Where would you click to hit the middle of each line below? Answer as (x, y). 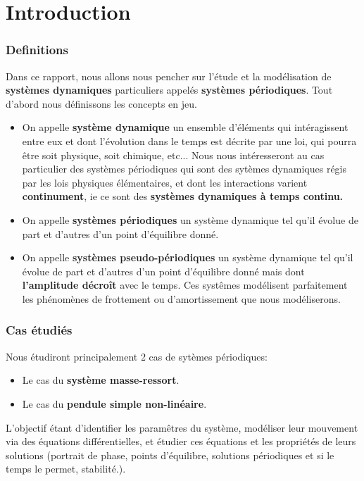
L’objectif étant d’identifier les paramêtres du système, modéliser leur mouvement (182, 427)
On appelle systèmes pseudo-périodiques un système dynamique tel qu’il (188, 257)
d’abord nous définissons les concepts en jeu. (101, 103)
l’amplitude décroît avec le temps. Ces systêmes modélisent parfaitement (185, 285)
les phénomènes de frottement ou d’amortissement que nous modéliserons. (181, 298)
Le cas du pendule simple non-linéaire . (114, 403)
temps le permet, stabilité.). (66, 469)
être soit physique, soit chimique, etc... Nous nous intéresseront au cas (173, 155)
